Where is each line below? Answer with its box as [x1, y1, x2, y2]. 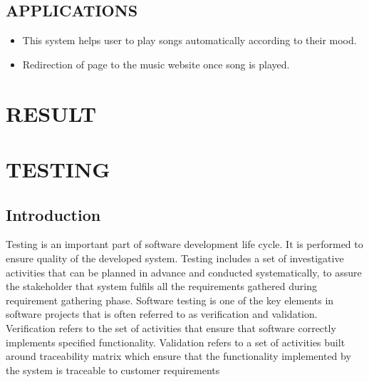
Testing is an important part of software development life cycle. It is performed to [6, 237, 363, 252]
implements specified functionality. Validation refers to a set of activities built [6, 334, 345, 349]
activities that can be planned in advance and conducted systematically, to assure [6, 264, 362, 279]
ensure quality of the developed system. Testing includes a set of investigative [6, 250, 344, 265]
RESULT [6, 98, 97, 128]
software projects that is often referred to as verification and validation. [6, 306, 318, 321]
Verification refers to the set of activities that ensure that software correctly [6, 320, 336, 335]
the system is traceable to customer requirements [6, 362, 220, 377]
